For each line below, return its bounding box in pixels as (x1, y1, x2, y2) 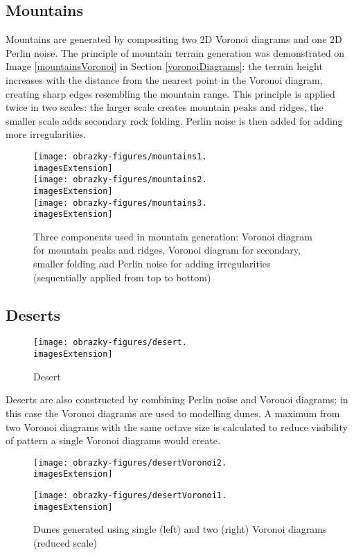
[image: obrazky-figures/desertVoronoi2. (33, 457, 227, 468)
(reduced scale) (33, 535, 97, 549)
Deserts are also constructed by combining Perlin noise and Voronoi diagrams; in (6, 392, 348, 407)
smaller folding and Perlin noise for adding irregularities (33, 256, 271, 271)
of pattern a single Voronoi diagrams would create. (6, 433, 220, 448)
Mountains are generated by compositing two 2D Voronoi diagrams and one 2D (6, 32, 342, 46)
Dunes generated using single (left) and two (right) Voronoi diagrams (33, 522, 327, 536)
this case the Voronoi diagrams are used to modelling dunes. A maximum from (6, 405, 340, 420)
